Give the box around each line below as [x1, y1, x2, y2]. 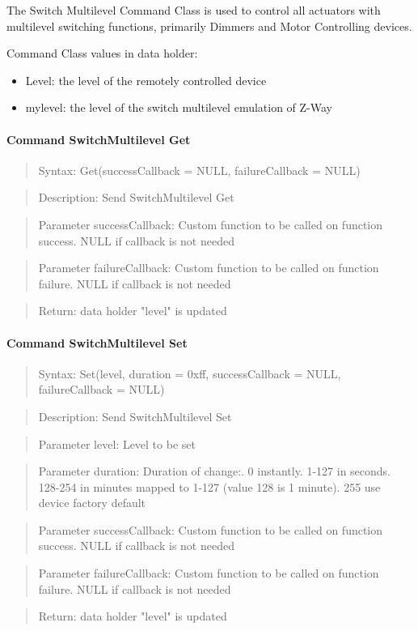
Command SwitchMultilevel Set [6, 334, 188, 351]
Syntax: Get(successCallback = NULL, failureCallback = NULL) [38, 161, 361, 178]
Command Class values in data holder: [6, 45, 198, 62]
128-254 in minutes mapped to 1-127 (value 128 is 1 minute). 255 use [38, 478, 381, 495]
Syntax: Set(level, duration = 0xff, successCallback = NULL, [38, 365, 341, 382]
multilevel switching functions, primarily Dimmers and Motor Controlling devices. [6, 17, 412, 34]
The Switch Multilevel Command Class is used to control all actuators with [6, 2, 381, 18]
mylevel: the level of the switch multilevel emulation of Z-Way [25, 99, 332, 116]
